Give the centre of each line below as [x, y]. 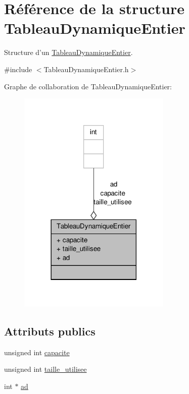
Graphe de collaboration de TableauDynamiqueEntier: [88, 86]
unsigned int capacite [37, 352]
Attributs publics [50, 331]
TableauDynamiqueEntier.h [86, 69]
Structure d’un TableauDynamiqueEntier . [68, 52]
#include [18, 69]
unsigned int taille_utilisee [45, 369]
